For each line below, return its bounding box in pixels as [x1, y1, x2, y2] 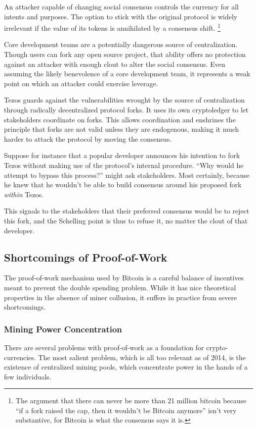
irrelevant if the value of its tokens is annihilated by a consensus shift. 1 [4, 21, 221, 33]
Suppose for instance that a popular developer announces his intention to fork [4, 150, 240, 160]
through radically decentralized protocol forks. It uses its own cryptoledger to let [4, 105, 249, 114]
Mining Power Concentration [4, 322, 122, 335]
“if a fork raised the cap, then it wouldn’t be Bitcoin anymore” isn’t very [15, 405, 237, 415]
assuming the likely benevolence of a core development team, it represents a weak [4, 68, 251, 79]
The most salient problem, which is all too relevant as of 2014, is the [38, 352, 246, 362]
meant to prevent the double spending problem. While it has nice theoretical [4, 282, 236, 292]
